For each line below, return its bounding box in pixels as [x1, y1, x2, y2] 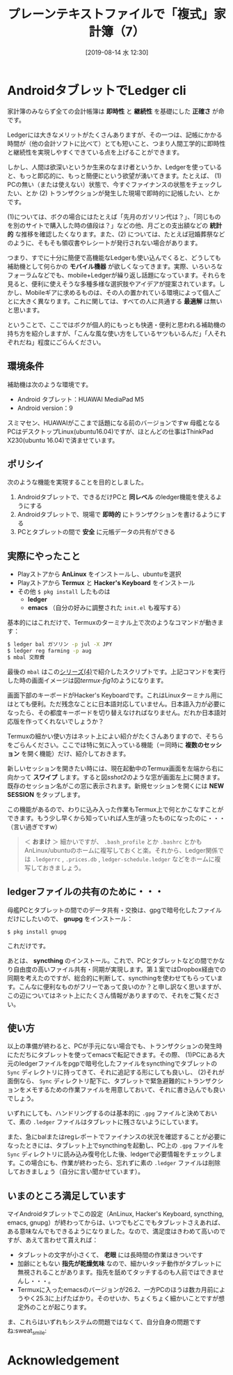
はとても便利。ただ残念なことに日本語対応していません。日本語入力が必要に [7, 699, 226, 708]
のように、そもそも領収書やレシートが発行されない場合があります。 [7, 238, 202, 247]
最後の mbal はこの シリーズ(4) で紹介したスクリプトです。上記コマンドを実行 [7, 667, 226, 676]
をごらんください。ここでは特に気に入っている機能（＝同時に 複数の [7, 740, 204, 749]
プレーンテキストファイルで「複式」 [8, 6, 214, 22]
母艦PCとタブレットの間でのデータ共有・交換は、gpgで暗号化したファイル [7, 906, 222, 914]
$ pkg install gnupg [7, 928, 67, 935]
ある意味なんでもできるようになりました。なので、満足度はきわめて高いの [7, 1227, 220, 1236]
